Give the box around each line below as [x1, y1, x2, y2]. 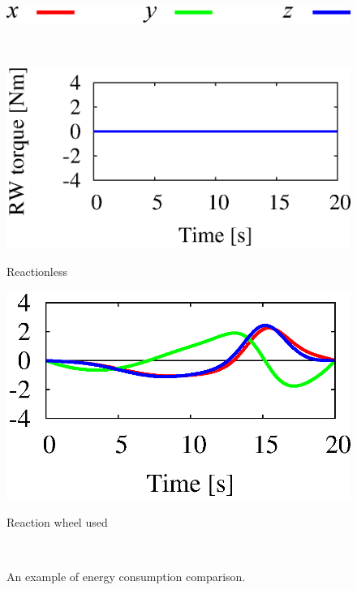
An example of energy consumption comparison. [6, 568, 246, 585]
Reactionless [6, 262, 67, 279]
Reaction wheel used [6, 513, 108, 530]
